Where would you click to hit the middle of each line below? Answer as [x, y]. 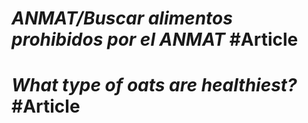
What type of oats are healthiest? [154, 85]
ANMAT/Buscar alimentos [122, 18]
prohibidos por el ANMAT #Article [155, 39]
